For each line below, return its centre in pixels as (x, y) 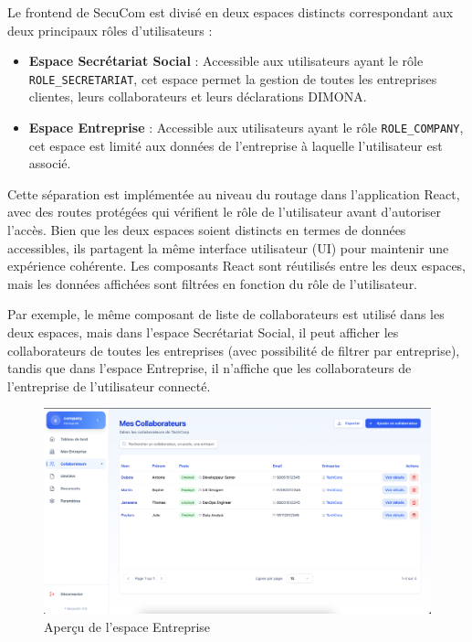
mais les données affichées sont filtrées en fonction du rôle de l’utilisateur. (213, 283)
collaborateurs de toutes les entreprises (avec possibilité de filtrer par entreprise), (234, 350)
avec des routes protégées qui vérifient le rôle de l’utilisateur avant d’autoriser (225, 212)
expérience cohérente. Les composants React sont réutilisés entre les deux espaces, (237, 266)
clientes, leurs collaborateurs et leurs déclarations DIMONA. (198, 96)
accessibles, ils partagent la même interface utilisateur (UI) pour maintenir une (228, 247)
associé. (50, 163)
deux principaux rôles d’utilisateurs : (110, 30)
